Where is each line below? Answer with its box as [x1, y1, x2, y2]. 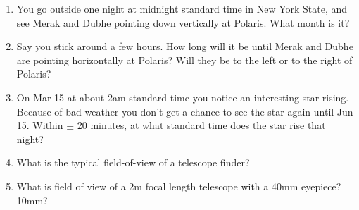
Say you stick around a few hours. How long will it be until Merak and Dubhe [16, 39, 353, 54]
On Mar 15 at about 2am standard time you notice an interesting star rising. [16, 89, 349, 104]
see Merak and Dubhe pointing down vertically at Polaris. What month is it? [16, 15, 350, 30]
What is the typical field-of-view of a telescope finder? [16, 155, 250, 170]
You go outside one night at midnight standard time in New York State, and [16, 1, 348, 16]
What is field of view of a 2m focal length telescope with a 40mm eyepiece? [16, 178, 341, 193]
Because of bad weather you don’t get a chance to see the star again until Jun [16, 104, 353, 118]
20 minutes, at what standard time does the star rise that [77, 118, 326, 132]
